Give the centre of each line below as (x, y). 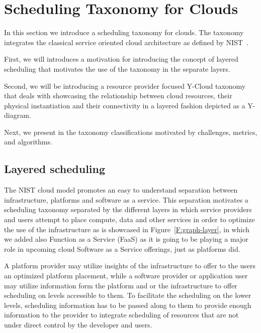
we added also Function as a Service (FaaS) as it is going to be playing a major (126, 239)
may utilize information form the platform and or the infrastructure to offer (121, 285)
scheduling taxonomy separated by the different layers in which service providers (128, 209)
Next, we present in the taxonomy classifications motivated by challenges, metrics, (131, 132)
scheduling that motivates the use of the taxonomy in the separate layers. (117, 68)
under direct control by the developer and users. (78, 324)
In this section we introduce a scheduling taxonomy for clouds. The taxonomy (124, 32)
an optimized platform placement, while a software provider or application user (126, 276)
